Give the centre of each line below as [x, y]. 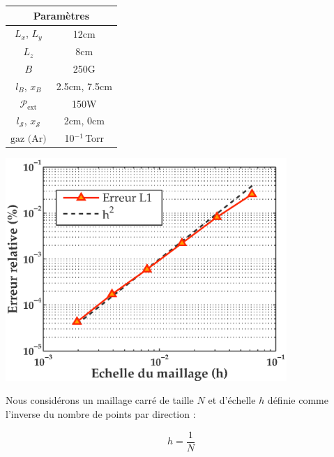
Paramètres [61, 15]
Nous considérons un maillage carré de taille [100, 400]
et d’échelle [232, 400]
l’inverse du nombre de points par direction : [101, 414]
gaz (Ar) [29, 139]
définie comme [298, 400]
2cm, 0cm [84, 121]
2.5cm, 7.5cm [84, 86]
